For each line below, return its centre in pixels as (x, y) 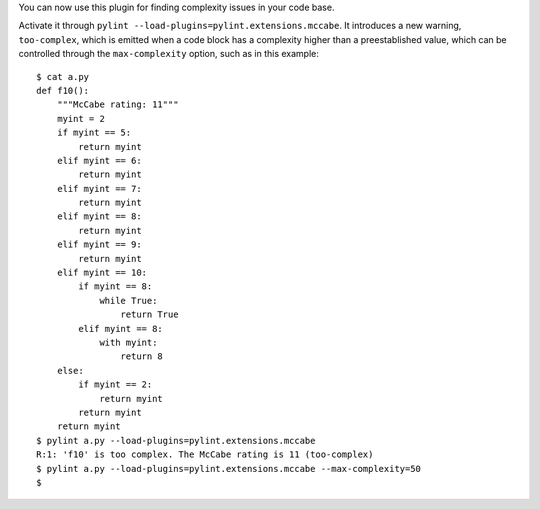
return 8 (142, 356)
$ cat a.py (63, 76)
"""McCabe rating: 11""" (117, 104)
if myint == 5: (94, 133)
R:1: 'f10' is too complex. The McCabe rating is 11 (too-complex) (205, 454)
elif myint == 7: (99, 188)
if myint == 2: (115, 384)
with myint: (128, 342)
